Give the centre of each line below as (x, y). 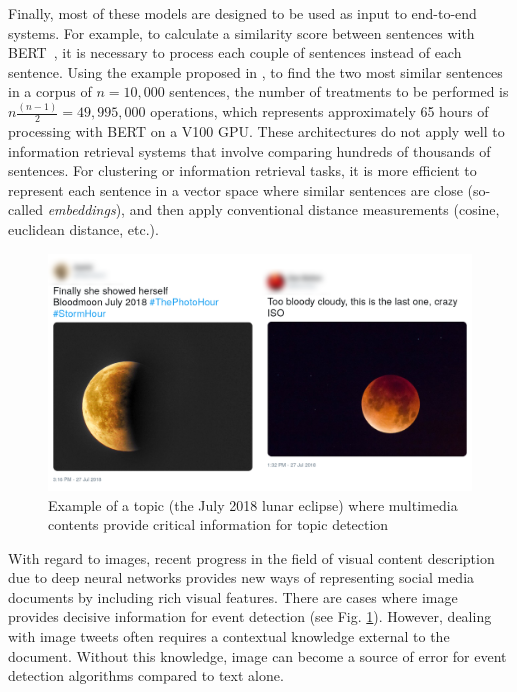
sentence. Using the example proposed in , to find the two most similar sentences (255, 71)
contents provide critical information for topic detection (218, 524)
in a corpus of (50, 91)
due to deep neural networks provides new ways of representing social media (241, 577)
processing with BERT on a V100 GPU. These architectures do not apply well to (256, 131)
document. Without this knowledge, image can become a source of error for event (257, 655)
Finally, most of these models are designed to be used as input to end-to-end (242, 13)
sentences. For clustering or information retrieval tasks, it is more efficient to (242, 170)
